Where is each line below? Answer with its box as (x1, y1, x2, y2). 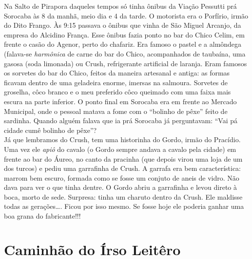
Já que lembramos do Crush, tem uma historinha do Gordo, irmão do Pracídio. (4, 134, 241, 145)
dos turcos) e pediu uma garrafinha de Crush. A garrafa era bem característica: (4, 163, 241, 173)
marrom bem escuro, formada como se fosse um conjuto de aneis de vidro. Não (4, 172, 239, 183)
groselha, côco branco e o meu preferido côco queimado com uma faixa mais (4, 87, 231, 97)
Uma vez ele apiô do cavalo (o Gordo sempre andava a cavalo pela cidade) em (4, 144, 236, 154)
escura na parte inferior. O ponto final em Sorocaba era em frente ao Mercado (4, 96, 237, 106)
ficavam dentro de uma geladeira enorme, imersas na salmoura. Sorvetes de (4, 77, 228, 87)
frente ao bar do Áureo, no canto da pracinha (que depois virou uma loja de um (4, 153, 243, 164)
